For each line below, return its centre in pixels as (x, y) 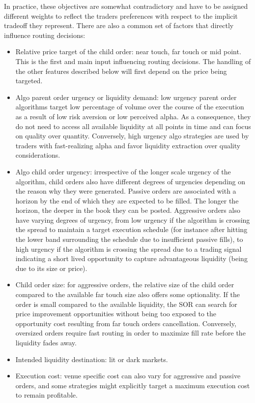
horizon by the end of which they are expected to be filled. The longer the (127, 200)
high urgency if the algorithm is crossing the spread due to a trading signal (128, 249)
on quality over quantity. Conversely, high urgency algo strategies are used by (132, 136)
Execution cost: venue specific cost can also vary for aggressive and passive (128, 376)
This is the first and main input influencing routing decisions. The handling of (133, 61)
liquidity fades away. (46, 342)
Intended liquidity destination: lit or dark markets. (92, 359)
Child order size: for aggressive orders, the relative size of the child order (125, 285)
